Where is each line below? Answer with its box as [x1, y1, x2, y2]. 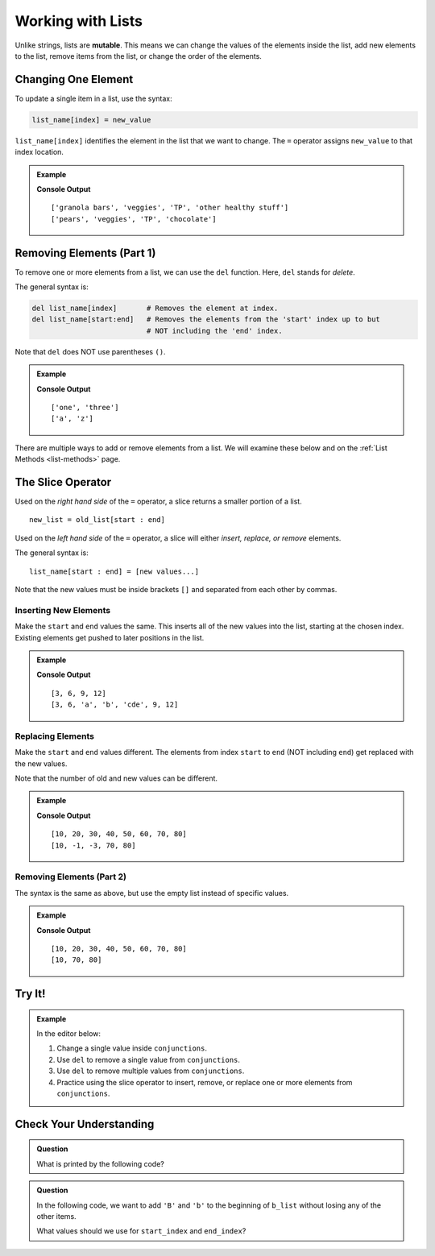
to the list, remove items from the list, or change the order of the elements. [14, 51, 262, 60]
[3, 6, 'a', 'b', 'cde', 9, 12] [51, 700, 179, 709]
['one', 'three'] [51, 403, 119, 412]
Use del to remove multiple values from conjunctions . [56, 1066, 245, 1076]
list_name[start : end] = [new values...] [29, 566, 200, 576]
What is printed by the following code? [36, 1159, 165, 1168]
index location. [14, 147, 64, 157]
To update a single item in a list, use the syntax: [14, 93, 172, 103]
